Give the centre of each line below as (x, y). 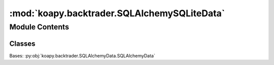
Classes (22, 43)
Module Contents (39, 27)
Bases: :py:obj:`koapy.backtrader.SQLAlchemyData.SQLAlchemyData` (82, 55)
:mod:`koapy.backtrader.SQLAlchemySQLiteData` (117, 13)
